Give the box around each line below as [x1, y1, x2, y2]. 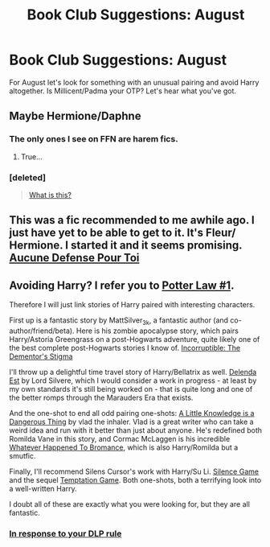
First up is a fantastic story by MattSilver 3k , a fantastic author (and [9, 315, 228, 327]
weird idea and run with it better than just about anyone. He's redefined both [9, 425, 263, 435]
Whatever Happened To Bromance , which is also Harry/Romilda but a [9, 442, 239, 452]
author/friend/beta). [9, 326, 75, 335]
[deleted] [9, 171, 47, 183]
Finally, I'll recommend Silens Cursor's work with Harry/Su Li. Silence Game [9, 467, 260, 476]
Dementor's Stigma [9, 352, 73, 361]
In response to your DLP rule [9, 528, 122, 539]
